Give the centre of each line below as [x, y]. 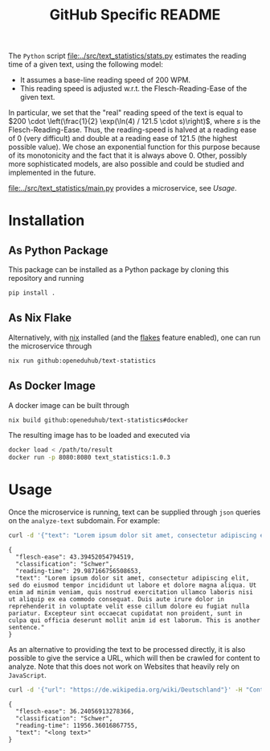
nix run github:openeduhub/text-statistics [82, 361]
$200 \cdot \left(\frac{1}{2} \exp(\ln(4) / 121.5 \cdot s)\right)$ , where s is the [135, 122]
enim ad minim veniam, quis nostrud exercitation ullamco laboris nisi [131, 592]
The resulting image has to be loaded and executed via [99, 435]
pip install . [32, 293]
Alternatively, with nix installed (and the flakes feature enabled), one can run [135, 337]
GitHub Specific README [135, 15]
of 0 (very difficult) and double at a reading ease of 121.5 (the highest [123, 138]
